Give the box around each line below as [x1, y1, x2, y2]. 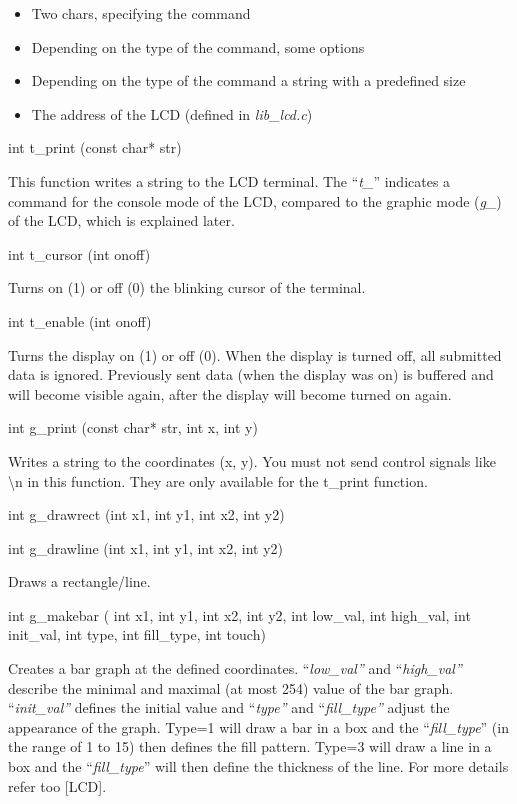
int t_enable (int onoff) [8, 310, 152, 331]
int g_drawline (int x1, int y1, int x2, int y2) [8, 537, 284, 558]
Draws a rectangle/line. [8, 571, 151, 592]
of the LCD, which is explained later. [8, 210, 235, 231]
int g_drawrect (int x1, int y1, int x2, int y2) [8, 504, 285, 525]
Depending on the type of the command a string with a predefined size [31, 70, 466, 91]
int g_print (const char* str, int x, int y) [8, 417, 258, 438]
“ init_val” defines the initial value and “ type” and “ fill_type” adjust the [8, 697, 450, 718]
